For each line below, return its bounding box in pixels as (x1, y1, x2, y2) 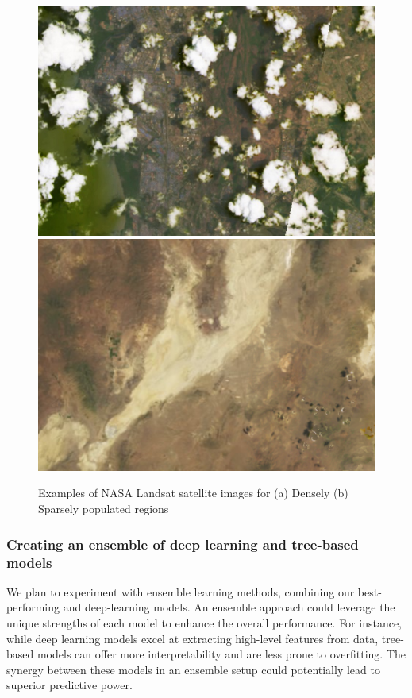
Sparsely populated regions (38, 500, 169, 517)
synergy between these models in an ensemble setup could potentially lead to (6, 661, 380, 677)
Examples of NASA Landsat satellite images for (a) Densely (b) (38, 484, 348, 501)
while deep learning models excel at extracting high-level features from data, (6, 630, 379, 646)
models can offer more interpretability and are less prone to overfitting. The (37, 646, 406, 662)
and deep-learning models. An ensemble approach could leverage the (63, 599, 395, 615)
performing (6, 599, 60, 615)
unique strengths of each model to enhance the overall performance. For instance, (6, 614, 402, 631)
